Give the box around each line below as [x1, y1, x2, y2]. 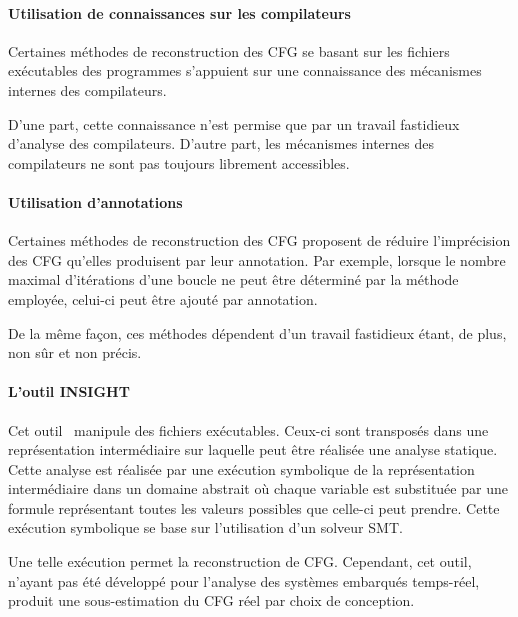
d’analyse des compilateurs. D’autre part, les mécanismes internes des [8, 133, 434, 154]
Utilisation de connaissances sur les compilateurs [8, 2, 351, 23]
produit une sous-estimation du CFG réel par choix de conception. [8, 590, 415, 611]
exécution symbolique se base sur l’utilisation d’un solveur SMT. [8, 517, 403, 538]
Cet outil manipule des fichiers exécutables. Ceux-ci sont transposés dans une [8, 419, 489, 440]
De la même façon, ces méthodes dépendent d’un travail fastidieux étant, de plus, [8, 322, 507, 343]
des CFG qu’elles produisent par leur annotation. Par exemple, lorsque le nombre [8, 249, 506, 270]
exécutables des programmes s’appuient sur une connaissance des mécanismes [8, 60, 482, 81]
